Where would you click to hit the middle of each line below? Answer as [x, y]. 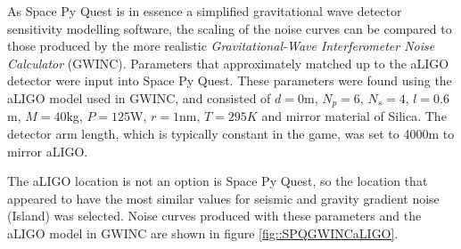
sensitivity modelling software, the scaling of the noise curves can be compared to [230, 28]
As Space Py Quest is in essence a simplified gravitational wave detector [205, 11]
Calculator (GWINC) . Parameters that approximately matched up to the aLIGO [228, 63]
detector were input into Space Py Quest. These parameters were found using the [230, 80]
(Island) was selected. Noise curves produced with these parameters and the [214, 216]
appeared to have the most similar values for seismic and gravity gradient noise [223, 198]
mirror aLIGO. [48, 151]
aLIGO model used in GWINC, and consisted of [139, 97]
